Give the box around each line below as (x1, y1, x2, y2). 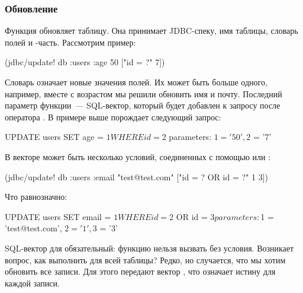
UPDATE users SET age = (5, 130, 104, 143)
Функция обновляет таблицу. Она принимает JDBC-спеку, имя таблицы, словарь (5, 24, 298, 37)
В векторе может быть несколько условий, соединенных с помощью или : (5, 150, 271, 163)
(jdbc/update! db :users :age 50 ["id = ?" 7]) (5, 56, 165, 68)
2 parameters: (162, 130, 212, 143)
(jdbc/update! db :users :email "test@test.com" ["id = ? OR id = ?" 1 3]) (5, 170, 268, 183)
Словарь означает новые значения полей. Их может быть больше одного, (5, 76, 267, 88)
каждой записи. (5, 276, 60, 289)
